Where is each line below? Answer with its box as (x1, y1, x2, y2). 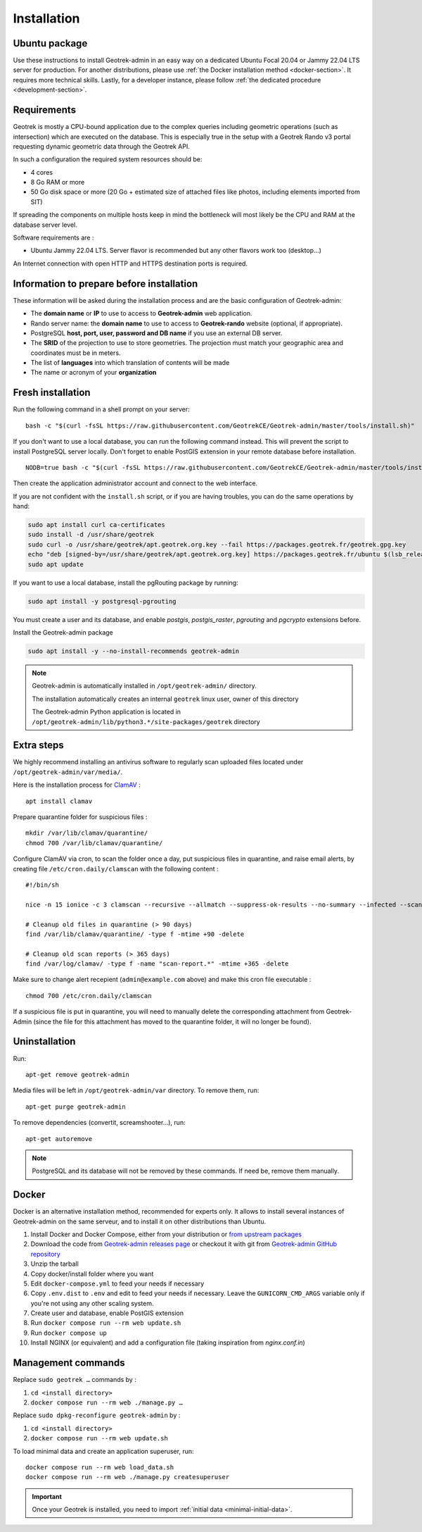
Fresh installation (13, 387, 91, 399)
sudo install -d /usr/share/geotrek (27, 530, 155, 539)
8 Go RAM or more (30, 178, 85, 187)
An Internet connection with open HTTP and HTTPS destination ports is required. (13, 259, 248, 268)
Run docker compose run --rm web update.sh (30, 1319, 181, 1327)
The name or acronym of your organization (30, 368, 157, 377)
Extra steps (13, 740, 65, 752)
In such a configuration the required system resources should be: (13, 155, 203, 163)
